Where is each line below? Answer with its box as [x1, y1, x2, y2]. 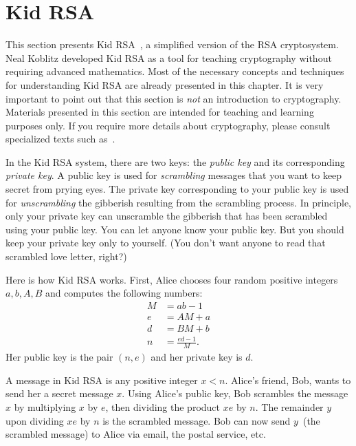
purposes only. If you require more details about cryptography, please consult [5, 118, 331, 132]
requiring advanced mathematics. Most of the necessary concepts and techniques [5, 64, 344, 78]
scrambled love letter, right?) [5, 249, 127, 264]
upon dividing [5, 413, 64, 427]
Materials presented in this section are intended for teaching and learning [5, 105, 314, 119]
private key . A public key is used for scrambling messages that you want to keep [5, 168, 342, 182]
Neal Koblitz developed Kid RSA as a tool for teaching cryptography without [5, 50, 332, 65]
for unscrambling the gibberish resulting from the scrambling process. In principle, [5, 195, 352, 209]
